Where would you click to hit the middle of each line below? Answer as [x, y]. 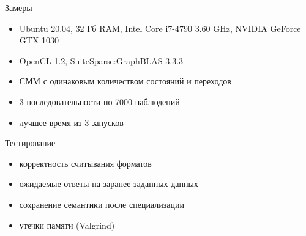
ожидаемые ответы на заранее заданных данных [109, 184]
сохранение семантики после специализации [102, 204]
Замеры [19, 7]
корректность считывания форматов [85, 163]
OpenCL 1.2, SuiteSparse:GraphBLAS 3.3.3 [101, 60]
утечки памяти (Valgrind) [67, 225]
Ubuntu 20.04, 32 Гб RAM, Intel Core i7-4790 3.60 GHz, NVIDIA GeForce [160, 28]
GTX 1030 [39, 40]
